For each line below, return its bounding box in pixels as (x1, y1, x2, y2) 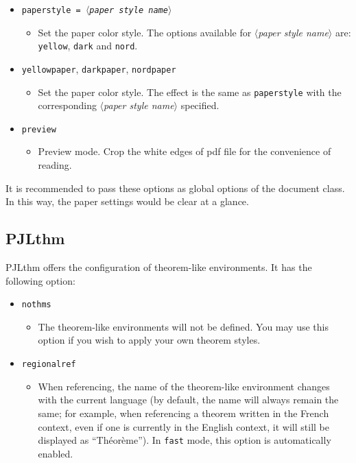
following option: (5, 273, 75, 287)
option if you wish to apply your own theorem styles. (38, 333, 261, 347)
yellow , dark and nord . (38, 38, 138, 53)
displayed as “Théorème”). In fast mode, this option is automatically (38, 433, 331, 447)
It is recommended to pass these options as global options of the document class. (5, 180, 345, 195)
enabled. (38, 446, 73, 460)
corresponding (38, 98, 97, 112)
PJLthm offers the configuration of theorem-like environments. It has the (5, 260, 312, 274)
